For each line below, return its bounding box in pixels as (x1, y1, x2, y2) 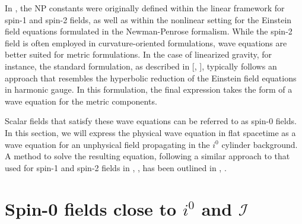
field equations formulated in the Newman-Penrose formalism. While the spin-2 (5, 25, 293, 37)
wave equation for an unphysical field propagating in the (5, 138, 210, 150)
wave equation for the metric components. (5, 94, 157, 107)
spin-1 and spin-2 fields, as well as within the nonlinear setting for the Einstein (5, 13, 292, 26)
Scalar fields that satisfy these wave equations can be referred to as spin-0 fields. (5, 115, 297, 127)
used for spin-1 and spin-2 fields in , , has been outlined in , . (5, 161, 227, 173)
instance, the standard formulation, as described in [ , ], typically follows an (5, 59, 277, 72)
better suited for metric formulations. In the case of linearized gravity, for (5, 48, 272, 61)
